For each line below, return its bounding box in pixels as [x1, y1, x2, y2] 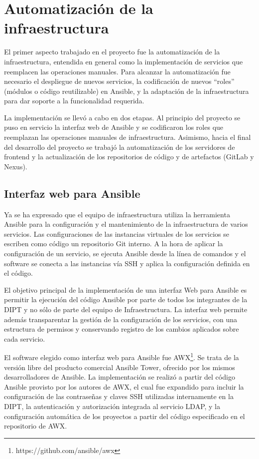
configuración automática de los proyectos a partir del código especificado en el [4, 411, 245, 421]
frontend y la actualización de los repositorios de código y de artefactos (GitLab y [4, 151, 254, 162]
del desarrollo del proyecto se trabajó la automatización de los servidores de [4, 141, 235, 152]
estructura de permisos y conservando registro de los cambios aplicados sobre [4, 324, 239, 334]
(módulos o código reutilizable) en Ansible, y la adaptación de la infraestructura [4, 85, 249, 96]
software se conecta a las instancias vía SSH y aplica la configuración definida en [4, 258, 250, 268]
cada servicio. [4, 333, 45, 344]
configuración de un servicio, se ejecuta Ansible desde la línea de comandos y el [4, 248, 246, 259]
